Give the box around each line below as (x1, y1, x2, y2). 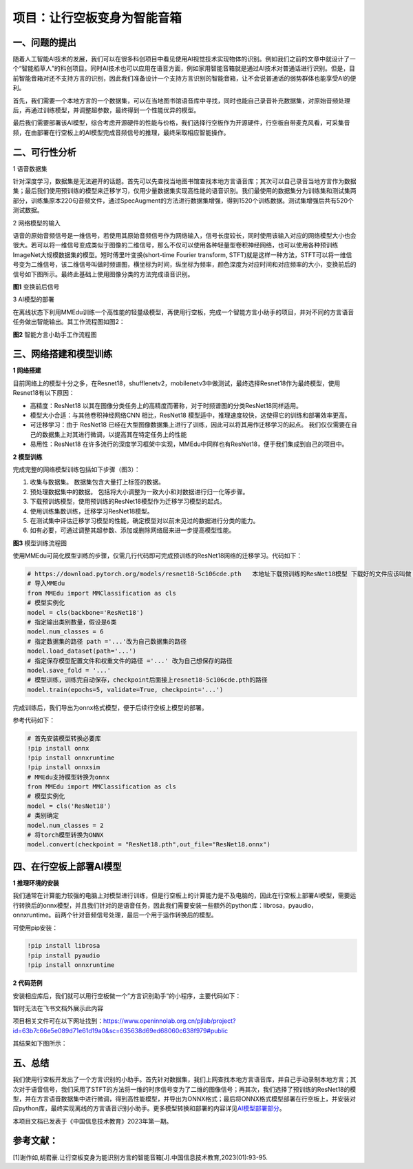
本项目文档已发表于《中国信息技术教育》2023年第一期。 (12, 1117, 173, 1125)
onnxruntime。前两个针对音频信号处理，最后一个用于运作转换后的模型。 (12, 911, 218, 919)
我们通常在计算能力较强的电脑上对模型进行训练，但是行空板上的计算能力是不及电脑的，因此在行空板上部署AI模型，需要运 (12, 891, 357, 899)
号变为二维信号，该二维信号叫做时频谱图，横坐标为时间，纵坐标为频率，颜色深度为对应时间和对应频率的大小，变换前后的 (12, 261, 357, 269)
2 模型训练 (12, 452, 43, 461)
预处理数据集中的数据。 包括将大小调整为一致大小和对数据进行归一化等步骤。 (30, 487, 249, 496)
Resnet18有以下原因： (12, 389, 75, 397)
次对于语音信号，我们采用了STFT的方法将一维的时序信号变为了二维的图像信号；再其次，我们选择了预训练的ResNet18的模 (12, 1085, 357, 1093)
